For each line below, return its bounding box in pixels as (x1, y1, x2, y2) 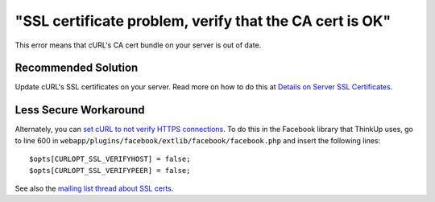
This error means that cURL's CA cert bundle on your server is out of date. (14, 40, 262, 50)
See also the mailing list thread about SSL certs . (14, 183, 174, 193)
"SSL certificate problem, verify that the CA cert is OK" (14, 12, 391, 30)
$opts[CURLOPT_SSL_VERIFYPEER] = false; (29, 166, 191, 175)
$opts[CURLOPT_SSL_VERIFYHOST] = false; (29, 155, 191, 164)
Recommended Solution (14, 61, 139, 75)
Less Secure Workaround (14, 103, 145, 117)
